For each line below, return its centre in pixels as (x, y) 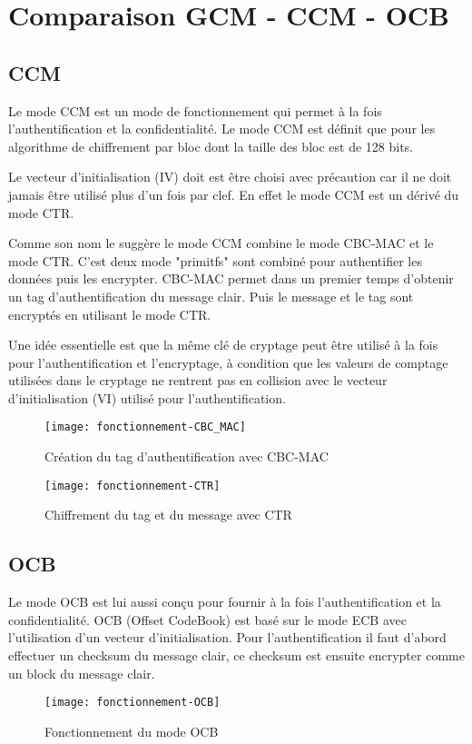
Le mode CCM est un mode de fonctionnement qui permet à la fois (195, 110)
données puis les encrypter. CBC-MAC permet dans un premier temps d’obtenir (231, 278)
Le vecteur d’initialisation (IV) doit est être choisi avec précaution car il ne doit (230, 177)
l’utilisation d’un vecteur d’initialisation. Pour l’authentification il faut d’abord (227, 637)
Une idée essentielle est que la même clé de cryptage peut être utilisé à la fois (223, 345)
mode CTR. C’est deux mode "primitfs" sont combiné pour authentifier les (215, 260)
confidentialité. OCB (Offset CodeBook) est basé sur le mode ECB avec (207, 619)
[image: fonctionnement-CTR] (133, 486)
